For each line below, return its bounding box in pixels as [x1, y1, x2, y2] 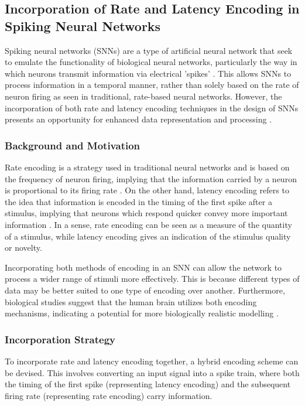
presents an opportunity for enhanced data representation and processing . [5, 113, 272, 125]
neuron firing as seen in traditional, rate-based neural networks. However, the [5, 90, 282, 102]
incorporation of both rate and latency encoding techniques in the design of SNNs [5, 101, 299, 114]
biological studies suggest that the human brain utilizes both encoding [5, 295, 257, 308]
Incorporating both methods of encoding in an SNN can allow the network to [5, 261, 282, 273]
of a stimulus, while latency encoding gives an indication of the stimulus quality [5, 230, 291, 242]
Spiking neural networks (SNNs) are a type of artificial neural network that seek [5, 44, 293, 56]
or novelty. [5, 241, 42, 254]
